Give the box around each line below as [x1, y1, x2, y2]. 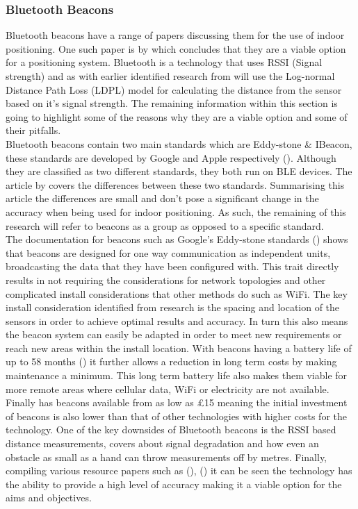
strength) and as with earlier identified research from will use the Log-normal [6, 69, 335, 83]
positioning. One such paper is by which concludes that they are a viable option [6, 41, 346, 56]
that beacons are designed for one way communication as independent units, [6, 245, 331, 260]
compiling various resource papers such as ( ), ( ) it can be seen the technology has [6, 463, 352, 478]
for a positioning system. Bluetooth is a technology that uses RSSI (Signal [6, 55, 323, 69]
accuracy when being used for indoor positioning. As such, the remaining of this [6, 204, 346, 219]
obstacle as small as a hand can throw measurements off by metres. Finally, [6, 449, 327, 464]
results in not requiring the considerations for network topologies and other [6, 272, 326, 287]
